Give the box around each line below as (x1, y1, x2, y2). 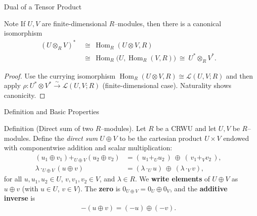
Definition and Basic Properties (4, 106, 99, 117)
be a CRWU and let (156, 123, 216, 133)
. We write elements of (135, 173, 210, 184)
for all (4, 173, 22, 184)
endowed (223, 132, 249, 143)
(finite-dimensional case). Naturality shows (102, 80, 232, 90)
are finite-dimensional (42, 18, 107, 28)
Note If (4, 18, 26, 28)
